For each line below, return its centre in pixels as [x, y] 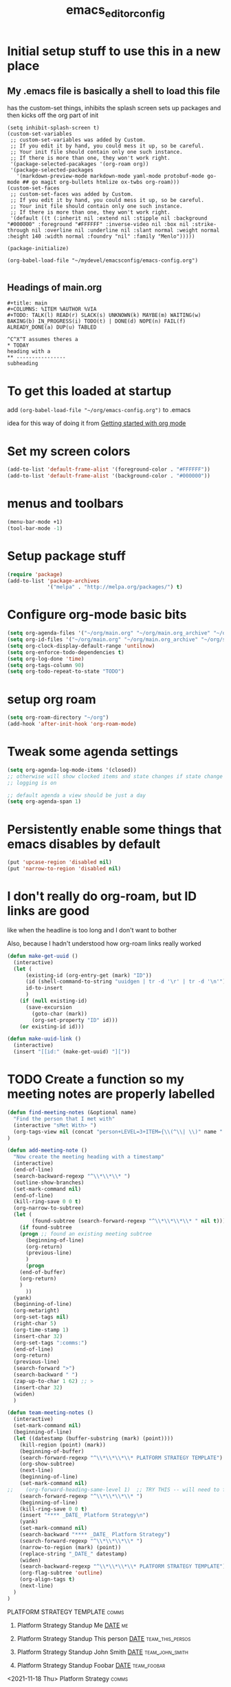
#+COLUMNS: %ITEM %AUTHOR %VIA [52, 309]
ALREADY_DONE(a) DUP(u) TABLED [52, 327]
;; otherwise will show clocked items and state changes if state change [115, 776]
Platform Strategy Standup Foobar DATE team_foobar [91, 1665]
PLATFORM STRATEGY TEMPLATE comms [66, 1612]
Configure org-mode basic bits [97, 615]
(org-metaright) [36, 1311]
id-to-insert [44, 988]
